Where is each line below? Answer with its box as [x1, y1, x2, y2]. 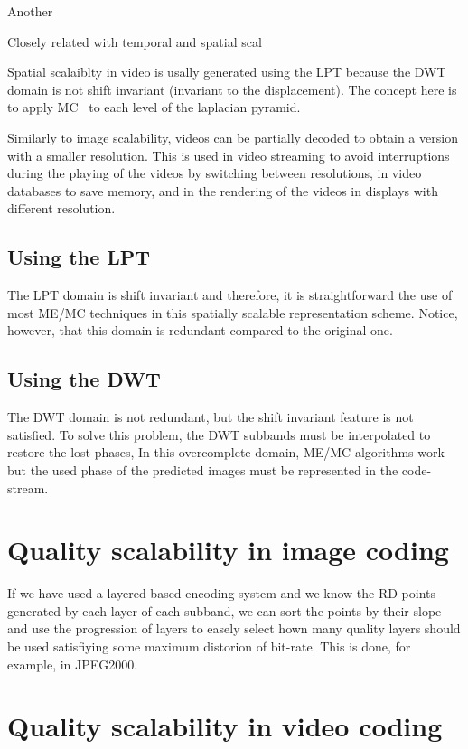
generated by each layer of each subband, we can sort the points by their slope [7, 601, 442, 620]
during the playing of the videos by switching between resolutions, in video [7, 164, 422, 183]
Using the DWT [7, 365, 161, 393]
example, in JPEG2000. [7, 654, 138, 673]
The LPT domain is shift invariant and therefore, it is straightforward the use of [7, 286, 453, 304]
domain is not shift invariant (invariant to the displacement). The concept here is [7, 80, 457, 98]
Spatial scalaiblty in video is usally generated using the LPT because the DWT [7, 62, 446, 81]
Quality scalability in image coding [7, 531, 449, 568]
